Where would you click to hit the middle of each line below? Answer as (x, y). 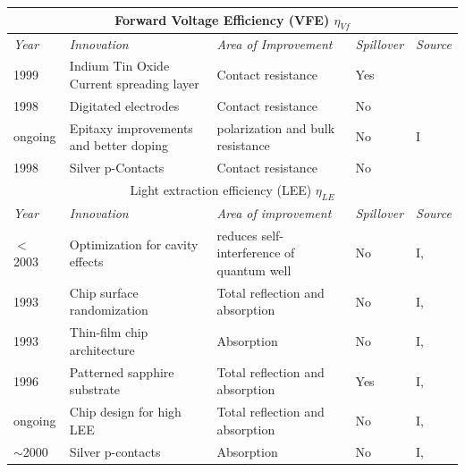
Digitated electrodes (124, 105)
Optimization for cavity (134, 244)
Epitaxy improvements (131, 127)
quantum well (254, 270)
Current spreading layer (134, 83)
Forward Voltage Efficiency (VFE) (222, 19)
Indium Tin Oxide (119, 66)
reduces (237, 235)
